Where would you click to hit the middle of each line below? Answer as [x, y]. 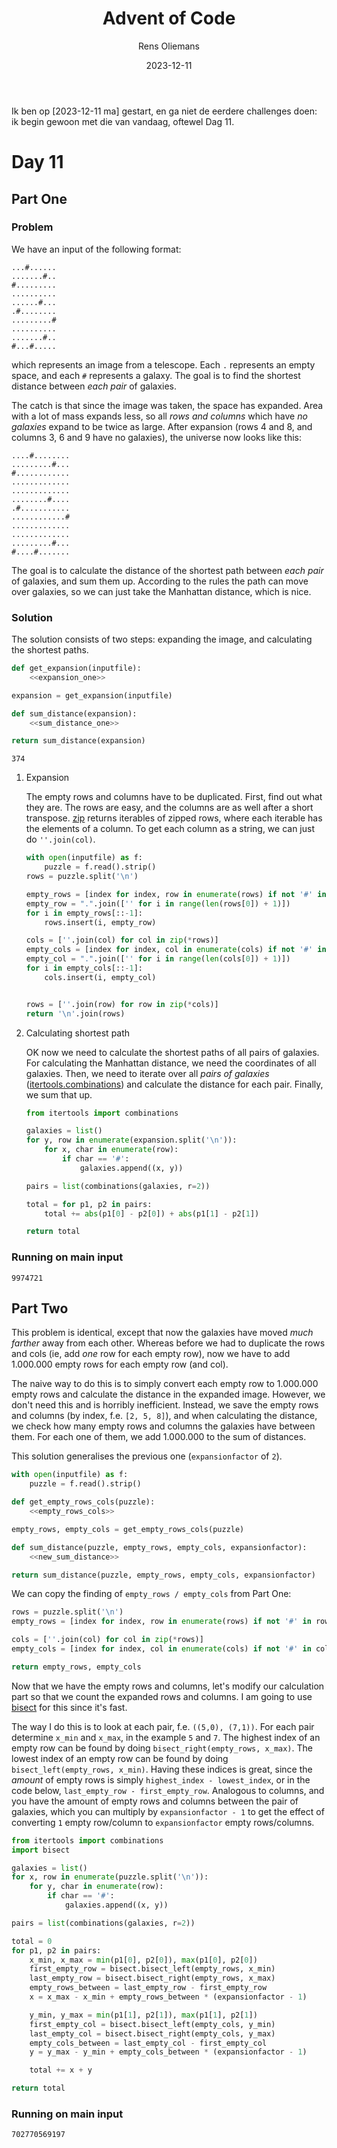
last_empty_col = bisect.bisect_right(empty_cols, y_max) [152, 2033]
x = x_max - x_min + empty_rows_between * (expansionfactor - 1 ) [168, 1997]
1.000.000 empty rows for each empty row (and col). [120, 1364]
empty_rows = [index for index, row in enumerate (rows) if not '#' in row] [172, 1622]
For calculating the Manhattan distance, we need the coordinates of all [171, 1063]
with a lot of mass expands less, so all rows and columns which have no [159, 416]
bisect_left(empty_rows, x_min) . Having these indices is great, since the [162, 1769]
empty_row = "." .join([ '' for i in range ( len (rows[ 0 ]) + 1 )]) [158, 903]
